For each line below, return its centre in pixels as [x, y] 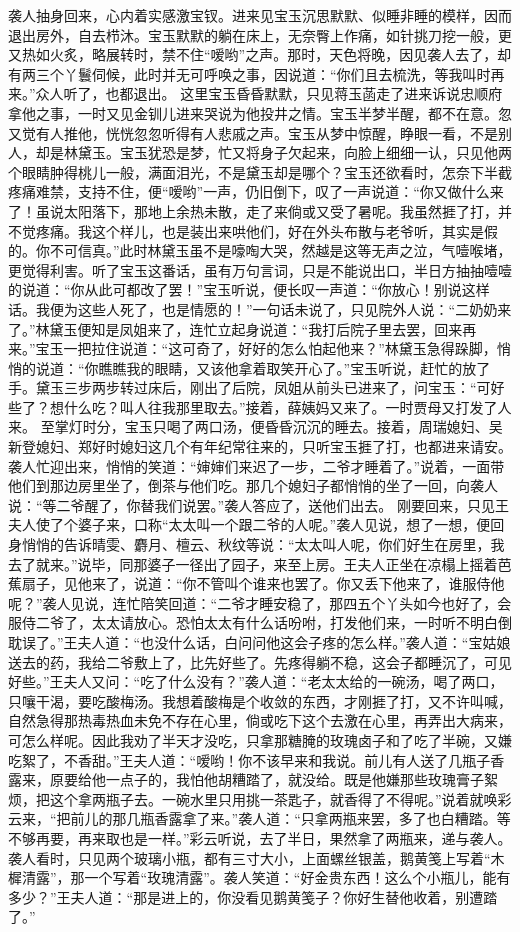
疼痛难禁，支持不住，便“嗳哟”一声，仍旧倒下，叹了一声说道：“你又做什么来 [256, 191]
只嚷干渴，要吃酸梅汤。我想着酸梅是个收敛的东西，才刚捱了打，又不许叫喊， [260, 700]
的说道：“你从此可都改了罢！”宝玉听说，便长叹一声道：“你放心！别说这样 [249, 289]
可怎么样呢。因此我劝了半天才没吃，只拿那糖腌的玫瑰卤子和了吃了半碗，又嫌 [260, 739]
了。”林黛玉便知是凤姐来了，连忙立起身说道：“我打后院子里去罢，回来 [235, 328]
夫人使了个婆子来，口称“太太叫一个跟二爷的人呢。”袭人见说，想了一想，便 [249, 524]
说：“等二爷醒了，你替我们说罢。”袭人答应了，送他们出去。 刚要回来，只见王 [258, 504]
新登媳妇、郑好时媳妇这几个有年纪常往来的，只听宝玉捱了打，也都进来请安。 [260, 446]
